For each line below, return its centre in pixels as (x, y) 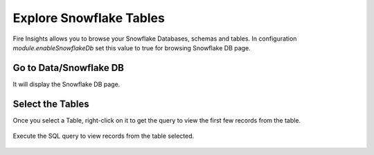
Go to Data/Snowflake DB (69, 68)
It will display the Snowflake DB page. (66, 84)
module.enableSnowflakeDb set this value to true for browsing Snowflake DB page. (132, 48)
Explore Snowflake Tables (89, 18)
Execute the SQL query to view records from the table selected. (104, 136)
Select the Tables (51, 104)
